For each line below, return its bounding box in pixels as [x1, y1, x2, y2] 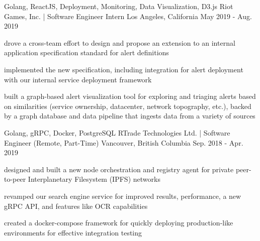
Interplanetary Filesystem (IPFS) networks [28, 174, 160, 184]
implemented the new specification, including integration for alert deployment [4, 64, 243, 74]
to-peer [4, 174, 26, 184]
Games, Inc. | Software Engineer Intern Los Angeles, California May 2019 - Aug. [4, 11, 252, 21]
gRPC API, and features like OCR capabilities [4, 200, 148, 211]
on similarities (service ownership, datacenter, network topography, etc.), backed [4, 100, 251, 111]
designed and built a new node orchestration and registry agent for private [4, 164, 234, 174]
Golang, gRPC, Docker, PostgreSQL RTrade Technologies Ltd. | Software [4, 127, 230, 138]
